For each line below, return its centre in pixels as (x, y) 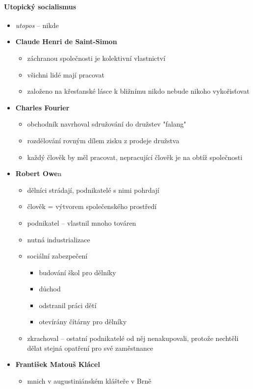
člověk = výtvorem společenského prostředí (92, 206)
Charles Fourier (42, 107)
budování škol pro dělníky (77, 272)
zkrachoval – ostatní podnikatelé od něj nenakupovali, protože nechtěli (133, 338)
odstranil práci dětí (68, 305)
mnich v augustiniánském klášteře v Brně (89, 380)
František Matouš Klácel (58, 364)
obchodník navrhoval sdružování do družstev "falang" (107, 124)
